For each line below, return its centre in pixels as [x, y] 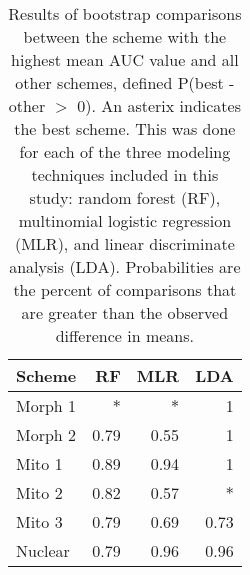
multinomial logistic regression [125, 220]
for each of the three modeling [125, 151]
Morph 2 [46, 434]
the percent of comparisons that [125, 289]
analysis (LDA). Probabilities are [125, 266]
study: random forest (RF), [125, 197]
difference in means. [125, 335]
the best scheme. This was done [125, 128]
